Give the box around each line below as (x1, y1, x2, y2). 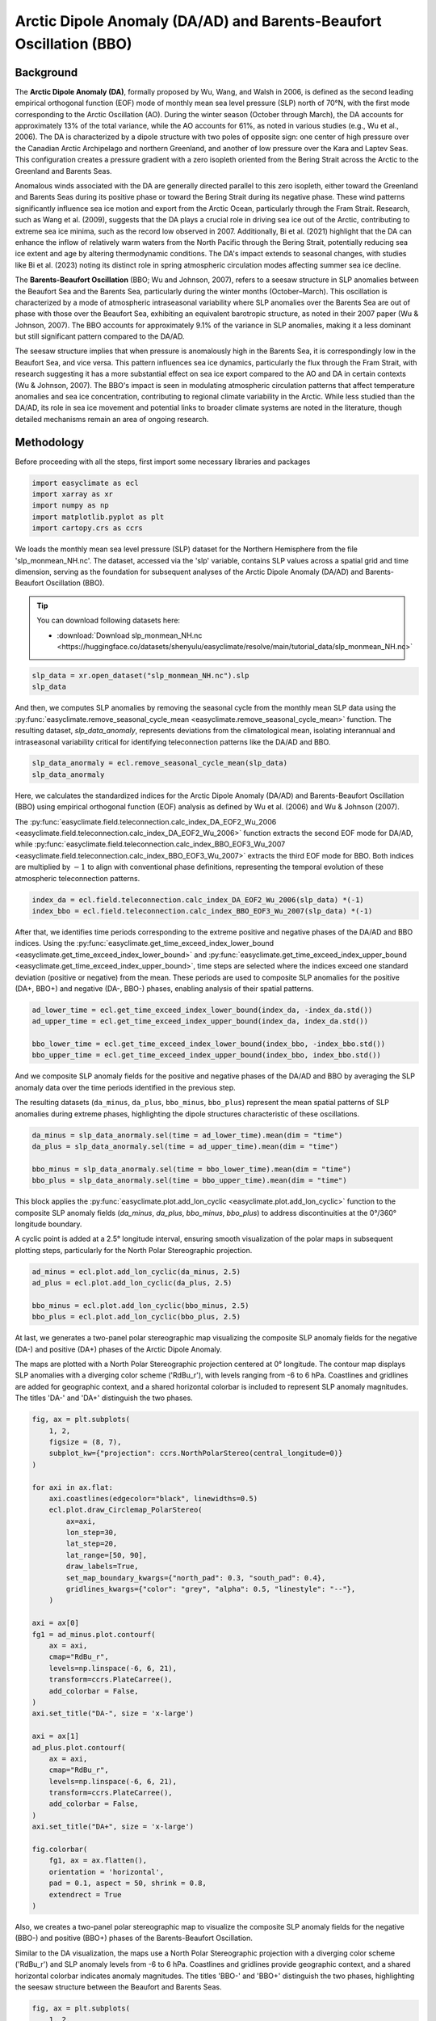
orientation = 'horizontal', (48, 1867, 165, 1876)
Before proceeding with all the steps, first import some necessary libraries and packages (15, 457, 311, 466)
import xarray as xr (31, 490, 113, 499)
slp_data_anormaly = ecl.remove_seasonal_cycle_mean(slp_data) (31, 758, 288, 768)
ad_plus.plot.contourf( (31, 1743, 127, 1752)
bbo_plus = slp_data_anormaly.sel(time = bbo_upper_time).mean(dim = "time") (31, 1176, 347, 1185)
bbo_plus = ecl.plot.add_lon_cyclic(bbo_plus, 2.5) (31, 1312, 241, 1322)
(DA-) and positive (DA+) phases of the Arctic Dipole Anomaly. (15, 1344, 222, 1354)
